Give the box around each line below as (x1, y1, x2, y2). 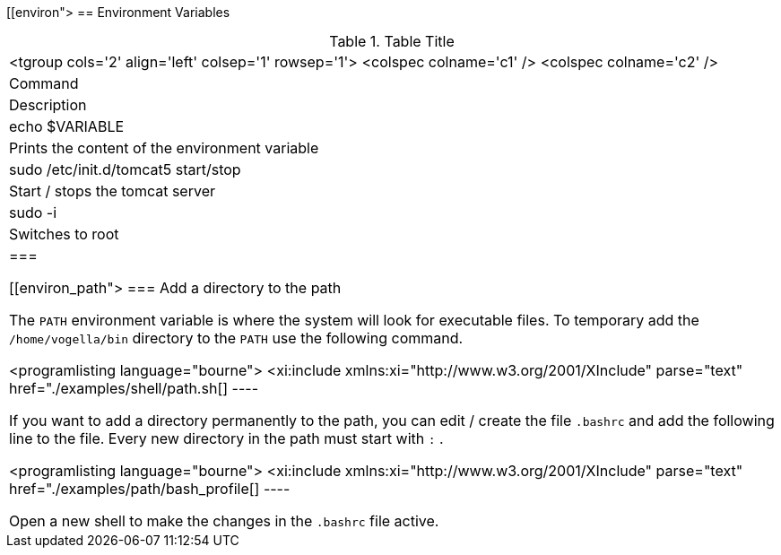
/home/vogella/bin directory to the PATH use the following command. (9, 329, 464, 347)
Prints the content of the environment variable (9, 139, 319, 157)
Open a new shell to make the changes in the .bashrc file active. (9, 512, 439, 530)
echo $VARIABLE (9, 117, 125, 135)
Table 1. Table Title (329, 32, 455, 50)
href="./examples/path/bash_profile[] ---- (9, 480, 291, 498)
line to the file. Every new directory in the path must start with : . (9, 429, 444, 447)
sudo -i (9, 204, 57, 221)
